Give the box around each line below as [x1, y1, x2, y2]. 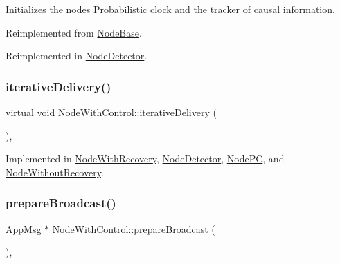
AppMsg [6, 221, 42, 236]
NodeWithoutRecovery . [6, 164, 104, 179]
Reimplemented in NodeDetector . [6, 48, 147, 63]
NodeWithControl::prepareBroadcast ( [52, 221, 215, 236]
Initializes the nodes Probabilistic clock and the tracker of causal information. [6, 2, 335, 16]
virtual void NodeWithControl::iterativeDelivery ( [6, 105, 217, 119]
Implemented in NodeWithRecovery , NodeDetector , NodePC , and [6, 151, 285, 166]
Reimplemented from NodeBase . [6, 25, 142, 39]
